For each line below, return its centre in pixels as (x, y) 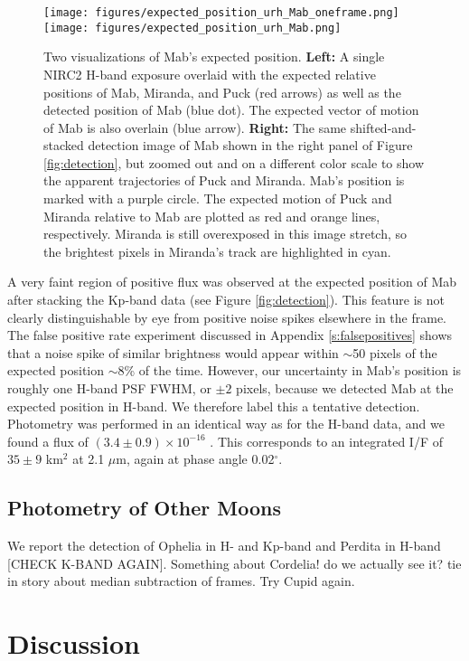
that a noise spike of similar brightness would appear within (173, 352)
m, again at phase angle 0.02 (195, 459)
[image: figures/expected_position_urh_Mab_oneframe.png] (221, 13)
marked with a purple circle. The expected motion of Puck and (218, 198)
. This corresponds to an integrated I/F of (326, 441)
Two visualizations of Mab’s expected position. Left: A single (214, 57)
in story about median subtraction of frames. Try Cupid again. (181, 581)
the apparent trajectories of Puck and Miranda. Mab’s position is (224, 180)
